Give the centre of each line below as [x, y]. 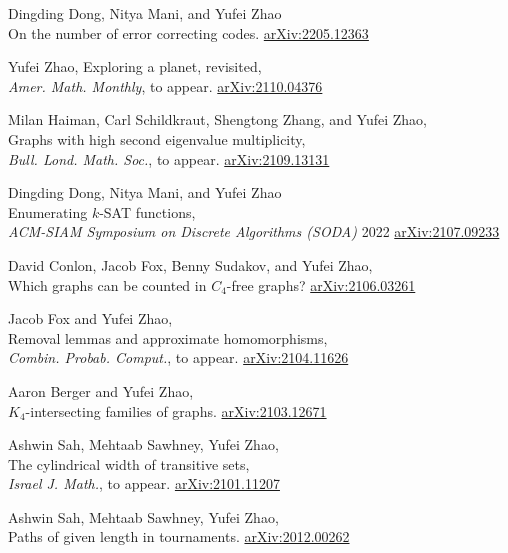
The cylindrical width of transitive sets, [129, 463]
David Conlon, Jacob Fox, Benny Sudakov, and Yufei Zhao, [190, 264]
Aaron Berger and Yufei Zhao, [101, 390]
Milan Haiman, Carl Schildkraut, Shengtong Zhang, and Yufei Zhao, [218, 119]
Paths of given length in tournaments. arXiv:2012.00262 [179, 536]
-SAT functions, [147, 211]
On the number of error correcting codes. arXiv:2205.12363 [188, 32]
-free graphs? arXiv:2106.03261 [321, 284]
